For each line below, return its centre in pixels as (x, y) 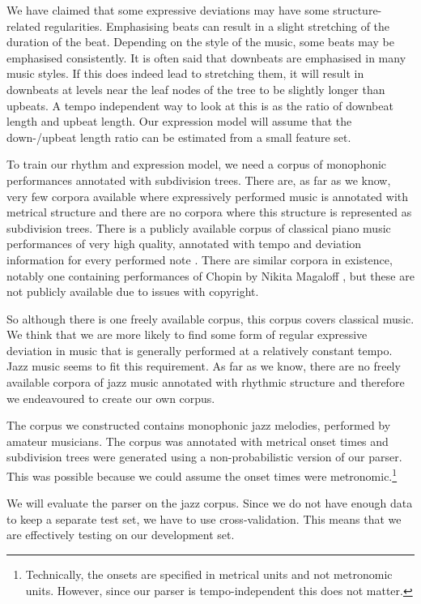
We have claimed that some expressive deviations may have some (168, 10)
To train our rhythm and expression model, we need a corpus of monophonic (197, 164)
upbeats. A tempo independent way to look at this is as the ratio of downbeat (200, 105)
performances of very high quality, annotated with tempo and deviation (184, 244)
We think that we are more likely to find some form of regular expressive (187, 334)
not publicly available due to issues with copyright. (133, 291)
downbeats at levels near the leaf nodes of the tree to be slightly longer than (196, 89)
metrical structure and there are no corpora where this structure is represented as (209, 212)
